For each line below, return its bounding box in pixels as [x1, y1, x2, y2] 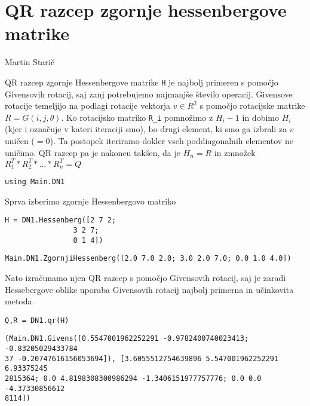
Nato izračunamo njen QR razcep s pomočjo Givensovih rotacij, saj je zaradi [5, 271, 286, 284]
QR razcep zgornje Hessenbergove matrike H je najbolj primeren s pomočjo [5, 75, 278, 88]
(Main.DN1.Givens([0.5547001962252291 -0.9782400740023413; [5, 334, 249, 343]
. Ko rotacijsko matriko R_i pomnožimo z [61, 111, 213, 123]
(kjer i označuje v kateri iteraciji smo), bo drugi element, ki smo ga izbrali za [5, 123, 287, 135]
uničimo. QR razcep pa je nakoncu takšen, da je [5, 146, 180, 158]
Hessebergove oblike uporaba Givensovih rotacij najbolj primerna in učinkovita [5, 283, 294, 295]
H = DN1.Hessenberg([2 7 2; [5, 216, 116, 225]
